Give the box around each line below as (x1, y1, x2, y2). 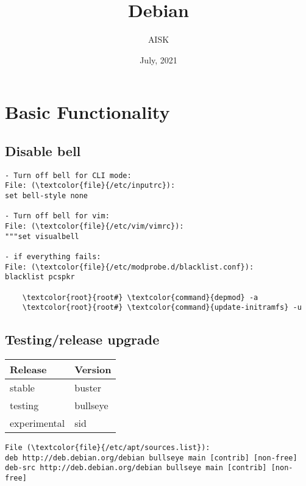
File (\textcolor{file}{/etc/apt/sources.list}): (5, 443, 210, 452)
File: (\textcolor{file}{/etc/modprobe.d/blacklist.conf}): (5, 262, 254, 271)
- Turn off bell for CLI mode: (5, 171, 132, 180)
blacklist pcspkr (5, 273, 75, 282)
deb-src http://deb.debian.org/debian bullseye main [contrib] (5, 463, 267, 473)
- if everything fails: (5, 252, 101, 261)
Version (74, 362, 112, 377)
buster (74, 381, 101, 395)
